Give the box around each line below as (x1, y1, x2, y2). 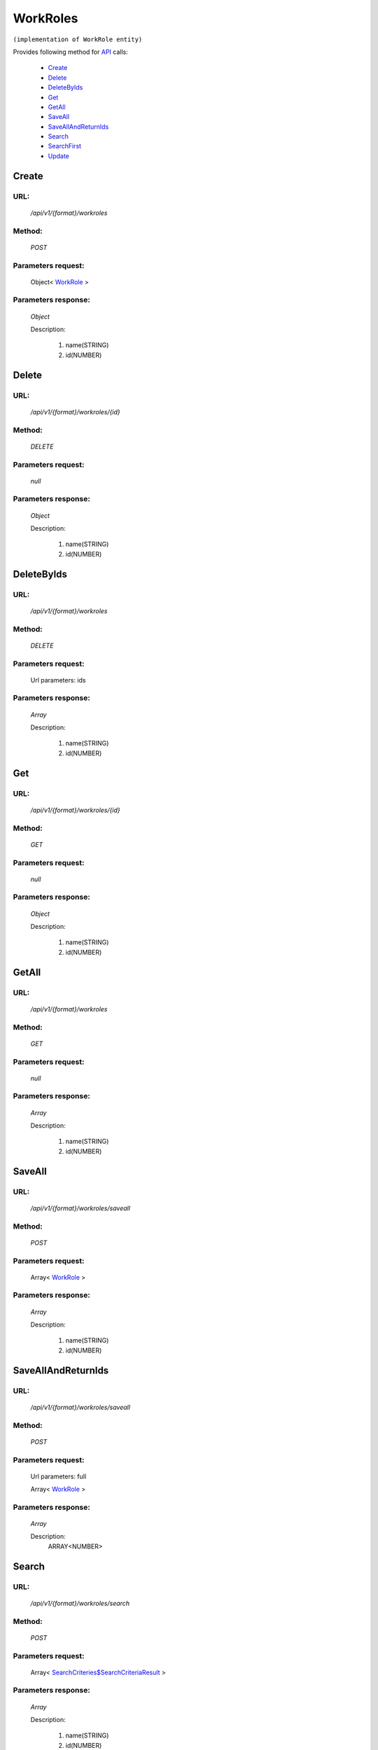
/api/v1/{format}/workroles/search (30, 1599, 129, 1607)
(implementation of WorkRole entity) (13, 35, 143, 43)
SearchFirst (48, 142, 82, 150)
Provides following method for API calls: (13, 48, 129, 56)
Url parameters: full (30, 1472, 87, 1480)
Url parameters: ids (30, 675, 86, 684)
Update (48, 151, 70, 160)
